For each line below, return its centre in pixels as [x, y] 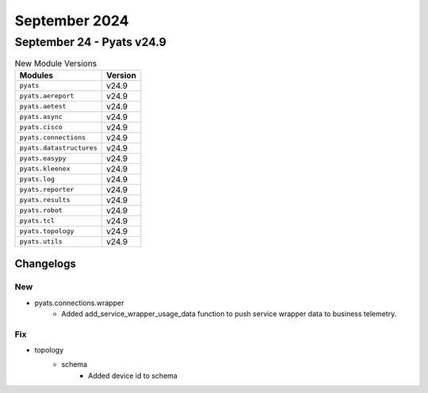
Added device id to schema [133, 376]
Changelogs [46, 264]
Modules [36, 75]
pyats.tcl [37, 221]
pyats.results [45, 200]
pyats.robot [41, 210]
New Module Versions [56, 63]
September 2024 [72, 21]
